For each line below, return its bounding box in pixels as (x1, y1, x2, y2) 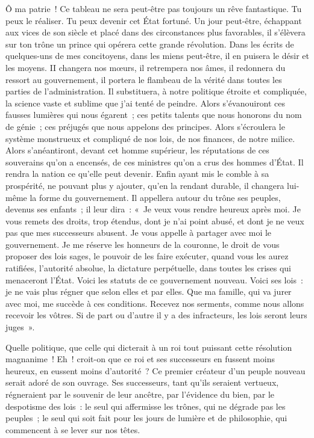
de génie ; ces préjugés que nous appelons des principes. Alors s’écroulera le (5, 120, 285, 132)
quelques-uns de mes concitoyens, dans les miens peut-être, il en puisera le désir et (5, 49, 309, 62)
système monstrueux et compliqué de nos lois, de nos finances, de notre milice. (5, 132, 295, 144)
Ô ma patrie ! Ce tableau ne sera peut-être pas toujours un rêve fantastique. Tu (5, 2, 302, 14)
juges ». (5, 321, 35, 333)
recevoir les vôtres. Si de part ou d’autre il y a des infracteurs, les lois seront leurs (5, 309, 307, 321)
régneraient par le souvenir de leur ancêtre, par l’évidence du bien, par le (5, 388, 275, 400)
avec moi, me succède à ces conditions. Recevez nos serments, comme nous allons (5, 297, 304, 309)
